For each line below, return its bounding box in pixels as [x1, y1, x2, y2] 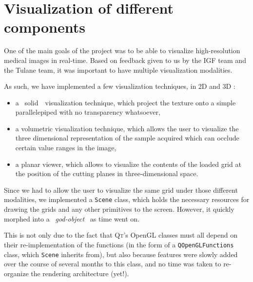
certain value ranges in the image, [15, 142, 117, 153]
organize [4, 268, 29, 278]
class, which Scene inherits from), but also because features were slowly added [4, 249, 238, 259]
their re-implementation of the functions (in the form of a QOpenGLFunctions [4, 239, 234, 249]
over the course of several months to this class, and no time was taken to [4, 259, 221, 269]
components [4, 17, 85, 37]
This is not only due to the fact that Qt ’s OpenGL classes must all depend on [4, 230, 237, 240]
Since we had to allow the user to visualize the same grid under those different [4, 184, 238, 195]
